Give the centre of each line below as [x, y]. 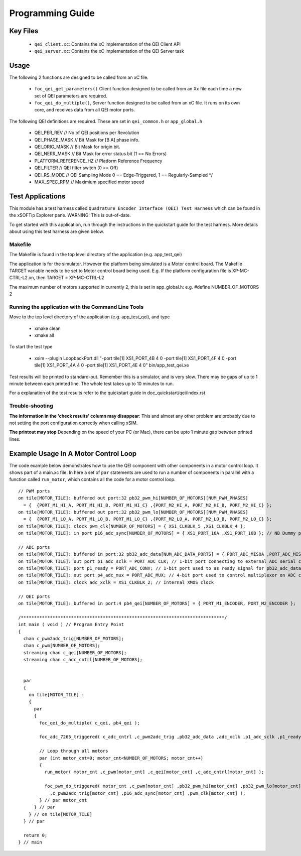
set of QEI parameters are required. [71, 96]
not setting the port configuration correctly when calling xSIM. [73, 423]
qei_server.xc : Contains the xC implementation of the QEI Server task [109, 51]
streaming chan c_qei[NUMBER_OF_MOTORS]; [75, 652]
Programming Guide [52, 13]
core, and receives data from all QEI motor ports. [85, 110]
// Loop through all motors [74, 751]
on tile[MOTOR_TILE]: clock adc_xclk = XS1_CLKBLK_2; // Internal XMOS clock [116, 582]
